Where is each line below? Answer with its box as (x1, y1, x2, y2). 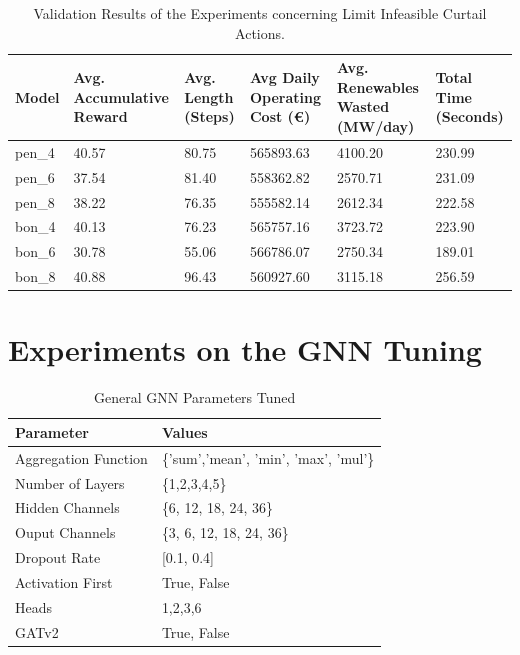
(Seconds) (435, 106, 504, 127)
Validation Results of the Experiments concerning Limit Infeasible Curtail (33, 3, 487, 23)
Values (161, 421, 208, 442)
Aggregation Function (15, 447, 148, 468)
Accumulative (73, 86, 169, 107)
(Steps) (184, 106, 235, 127)
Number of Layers (15, 472, 125, 493)
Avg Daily (249, 66, 320, 87)
